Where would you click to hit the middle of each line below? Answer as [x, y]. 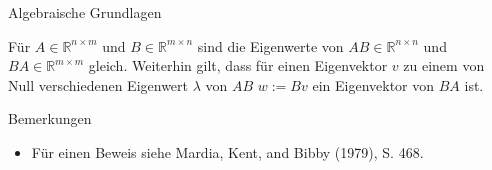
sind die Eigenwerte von [270, 45]
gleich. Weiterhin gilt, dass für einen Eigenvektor [238, 65]
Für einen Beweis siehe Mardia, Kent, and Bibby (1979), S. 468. [227, 151]
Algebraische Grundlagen [85, 12]
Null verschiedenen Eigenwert [98, 84]
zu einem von [444, 65]
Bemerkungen [50, 118]
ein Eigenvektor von [373, 84]
